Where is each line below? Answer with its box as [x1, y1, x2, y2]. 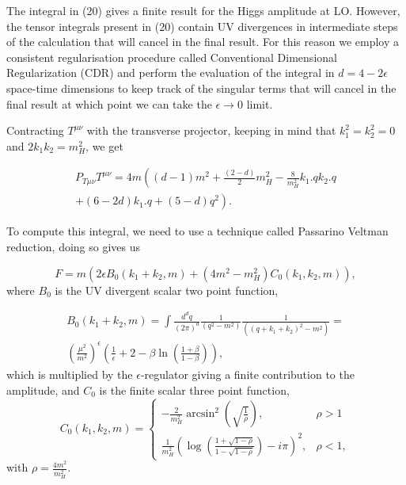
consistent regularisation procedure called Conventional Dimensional [6, 48, 337, 65]
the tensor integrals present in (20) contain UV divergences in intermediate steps [6, 17, 398, 34]
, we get [85, 137, 123, 154]
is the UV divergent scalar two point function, [55, 281, 279, 298]
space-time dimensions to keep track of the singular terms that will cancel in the [6, 79, 397, 96]
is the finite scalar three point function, [99, 381, 290, 398]
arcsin [186, 408, 215, 420]
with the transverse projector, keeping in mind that [86, 122, 336, 139]
